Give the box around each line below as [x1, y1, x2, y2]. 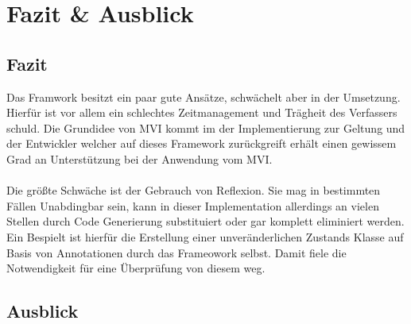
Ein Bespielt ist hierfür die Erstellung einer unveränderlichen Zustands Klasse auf [6, 228, 404, 245]
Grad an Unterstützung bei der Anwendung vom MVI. [6, 150, 273, 167]
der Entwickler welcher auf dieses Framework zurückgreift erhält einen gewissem [6, 135, 397, 152]
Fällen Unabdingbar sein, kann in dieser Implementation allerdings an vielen [6, 197, 379, 214]
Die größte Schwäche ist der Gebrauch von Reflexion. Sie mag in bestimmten [6, 182, 381, 199]
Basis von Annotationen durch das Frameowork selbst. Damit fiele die [6, 244, 347, 260]
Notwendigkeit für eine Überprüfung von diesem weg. [6, 260, 266, 276]
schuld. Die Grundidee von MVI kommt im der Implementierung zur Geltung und [6, 119, 405, 136]
